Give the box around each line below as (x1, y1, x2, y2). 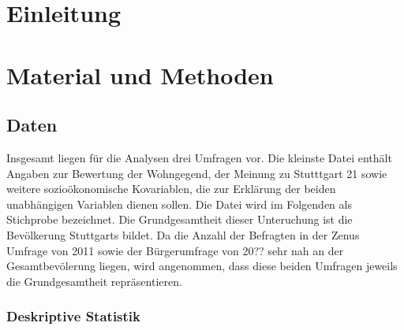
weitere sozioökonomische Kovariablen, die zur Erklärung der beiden (6, 180, 336, 197)
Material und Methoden (6, 58, 274, 91)
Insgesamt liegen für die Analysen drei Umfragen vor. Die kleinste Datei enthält (6, 149, 392, 165)
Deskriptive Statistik (6, 306, 140, 326)
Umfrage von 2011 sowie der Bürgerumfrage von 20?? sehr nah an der (6, 242, 344, 258)
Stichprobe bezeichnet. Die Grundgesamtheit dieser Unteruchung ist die (6, 211, 353, 228)
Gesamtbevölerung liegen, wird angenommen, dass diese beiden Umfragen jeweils (6, 258, 398, 274)
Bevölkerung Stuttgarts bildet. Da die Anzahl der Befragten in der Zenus (6, 226, 360, 243)
